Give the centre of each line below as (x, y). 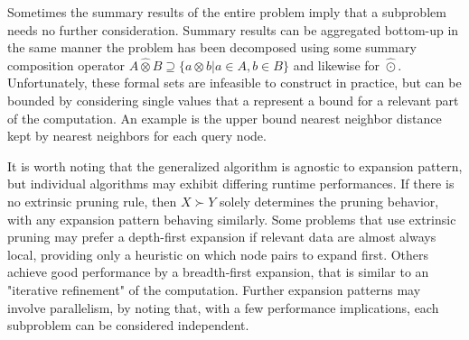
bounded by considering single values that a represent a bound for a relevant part (233, 100)
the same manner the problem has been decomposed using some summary (212, 47)
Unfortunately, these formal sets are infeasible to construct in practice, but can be (234, 83)
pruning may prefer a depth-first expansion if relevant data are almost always (222, 237)
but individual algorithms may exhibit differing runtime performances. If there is (231, 184)
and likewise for (337, 64)
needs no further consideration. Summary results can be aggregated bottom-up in (233, 29)
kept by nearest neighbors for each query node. (137, 136)
